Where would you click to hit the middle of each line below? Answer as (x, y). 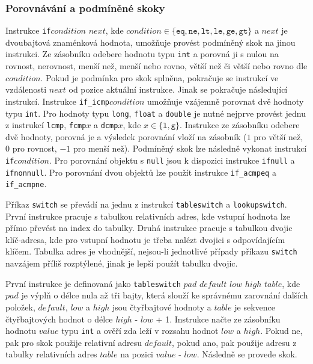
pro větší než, (278, 136)
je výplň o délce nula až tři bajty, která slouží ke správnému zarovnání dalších (165, 295)
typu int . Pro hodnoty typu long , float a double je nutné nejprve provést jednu (156, 113)
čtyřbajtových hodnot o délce (59, 319)
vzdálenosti (26, 89)
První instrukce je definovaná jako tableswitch (93, 283)
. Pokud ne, (281, 331)
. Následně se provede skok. (247, 354)
